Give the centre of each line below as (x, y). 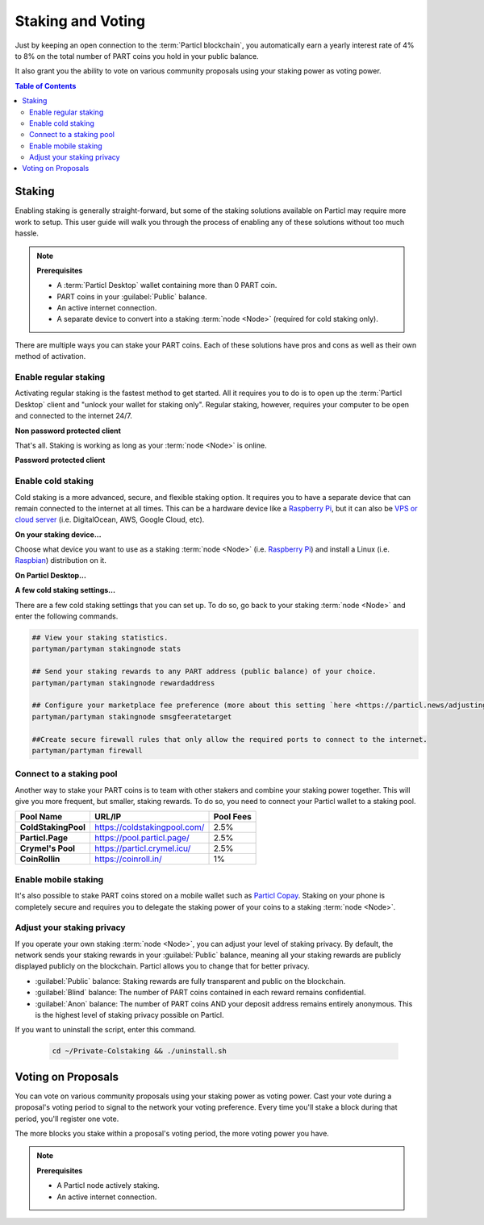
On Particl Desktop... (50, 575)
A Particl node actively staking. (108, 1185)
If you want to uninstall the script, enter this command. (106, 1030)
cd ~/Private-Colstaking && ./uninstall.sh (140, 1051)
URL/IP (108, 817)
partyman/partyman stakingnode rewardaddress (123, 683)
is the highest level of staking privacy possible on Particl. (129, 1015)
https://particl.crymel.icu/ (142, 848)
